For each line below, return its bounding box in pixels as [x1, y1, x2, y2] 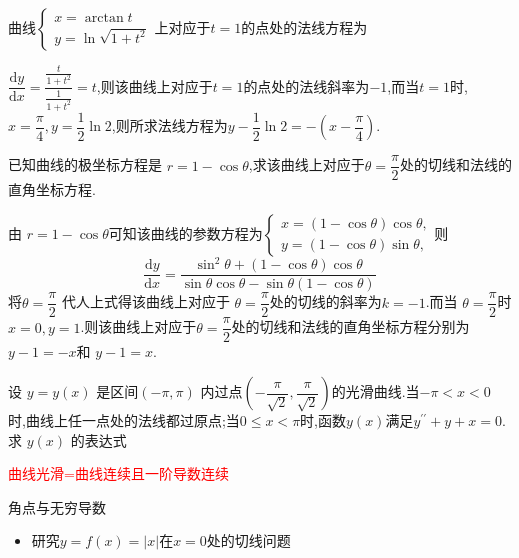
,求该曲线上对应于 [248, 154, 365, 175]
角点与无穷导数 [8, 496, 106, 517]
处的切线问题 [206, 530, 291, 551]
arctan [84, 11, 124, 26]
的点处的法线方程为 [241, 17, 368, 37]
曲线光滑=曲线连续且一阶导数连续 [8, 463, 229, 484]
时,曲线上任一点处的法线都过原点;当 [8, 410, 240, 431]
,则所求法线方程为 [111, 115, 228, 136]
